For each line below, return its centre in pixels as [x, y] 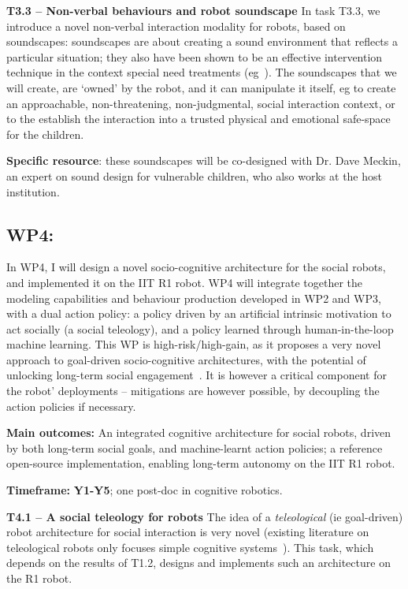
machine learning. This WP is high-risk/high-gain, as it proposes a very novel [194, 344]
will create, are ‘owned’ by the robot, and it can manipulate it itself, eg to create [201, 87]
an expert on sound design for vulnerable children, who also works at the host [194, 175]
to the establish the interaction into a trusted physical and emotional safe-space [198, 119]
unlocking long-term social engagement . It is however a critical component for [197, 375]
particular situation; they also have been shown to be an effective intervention [195, 56]
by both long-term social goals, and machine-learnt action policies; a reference [195, 447]
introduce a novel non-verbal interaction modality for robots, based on [176, 26]
